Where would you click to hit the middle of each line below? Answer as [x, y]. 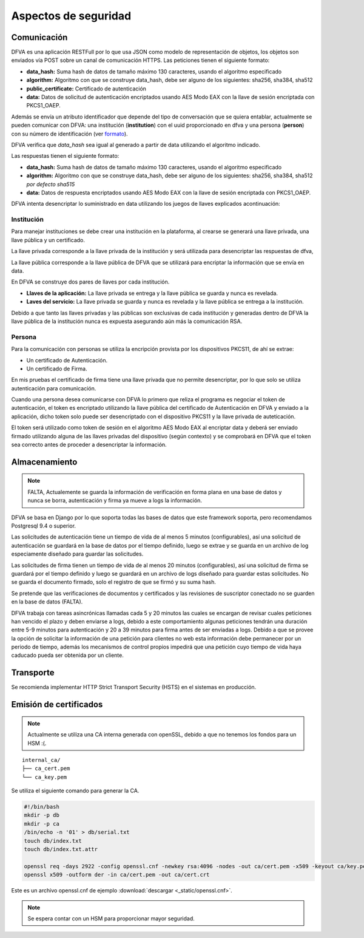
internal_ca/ [41, 760]
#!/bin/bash [42, 807]
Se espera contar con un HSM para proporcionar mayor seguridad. [111, 918]
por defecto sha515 [51, 184]
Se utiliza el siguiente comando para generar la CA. [75, 791]
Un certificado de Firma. [57, 369]
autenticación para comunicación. [54, 388]
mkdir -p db [42, 815]
